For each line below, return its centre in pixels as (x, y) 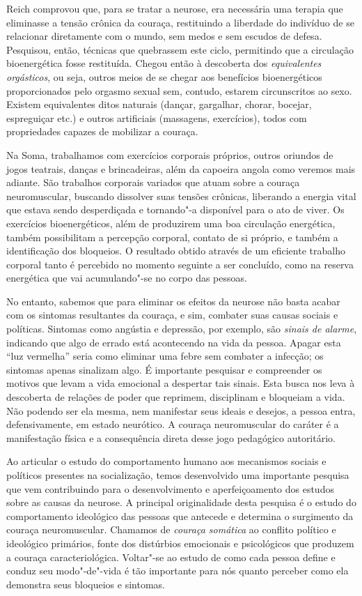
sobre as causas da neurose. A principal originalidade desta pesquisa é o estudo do (181, 502)
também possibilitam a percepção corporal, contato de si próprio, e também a (172, 237)
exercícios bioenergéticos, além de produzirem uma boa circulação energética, (171, 223)
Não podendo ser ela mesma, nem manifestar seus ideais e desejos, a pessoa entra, (181, 410)
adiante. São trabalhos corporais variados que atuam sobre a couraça (153, 182)
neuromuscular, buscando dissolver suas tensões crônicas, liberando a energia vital (181, 196)
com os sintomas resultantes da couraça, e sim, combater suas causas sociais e (172, 315)
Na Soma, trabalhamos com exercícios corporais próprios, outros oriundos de (170, 154)
